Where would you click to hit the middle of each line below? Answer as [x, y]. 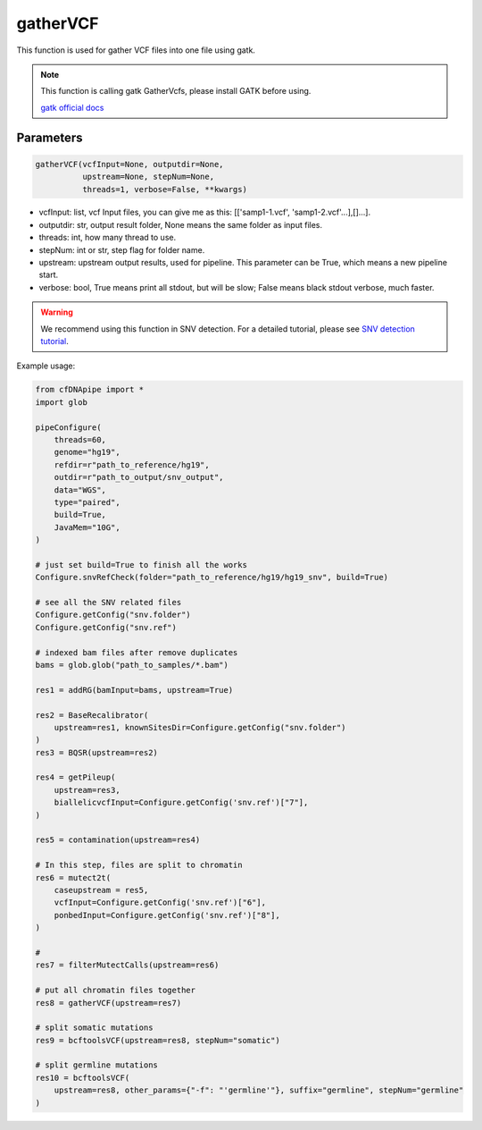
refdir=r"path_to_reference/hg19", [132, 464]
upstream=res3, [87, 790]
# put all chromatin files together [116, 991]
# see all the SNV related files [108, 603]
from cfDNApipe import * [90, 390]
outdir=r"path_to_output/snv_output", [139, 477]
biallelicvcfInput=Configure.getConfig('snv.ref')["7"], [181, 803]
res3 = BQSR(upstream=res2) [96, 752]
